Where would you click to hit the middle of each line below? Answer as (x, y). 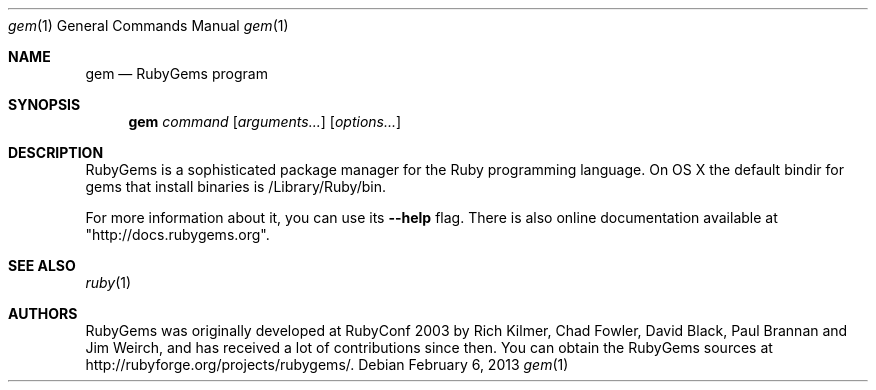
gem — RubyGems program (176, 73)
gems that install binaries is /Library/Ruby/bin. (235, 186)
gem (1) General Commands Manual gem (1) (148, 25)
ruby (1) (108, 282)
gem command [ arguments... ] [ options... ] (265, 121)
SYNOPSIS (44, 104)
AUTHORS (43, 313)
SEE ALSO (42, 265)
